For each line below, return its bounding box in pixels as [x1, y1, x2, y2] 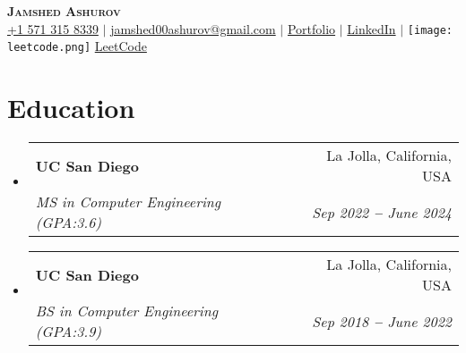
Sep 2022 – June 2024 [312, 201, 452, 223]
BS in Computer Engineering [35, 300, 219, 322]
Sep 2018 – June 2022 [312, 310, 452, 332]
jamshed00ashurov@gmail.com [110, 19, 276, 38]
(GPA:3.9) [35, 321, 101, 342]
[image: [407, 23, 453, 37]
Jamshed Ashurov [7, 2, 121, 20]
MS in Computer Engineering [35, 191, 221, 213]
